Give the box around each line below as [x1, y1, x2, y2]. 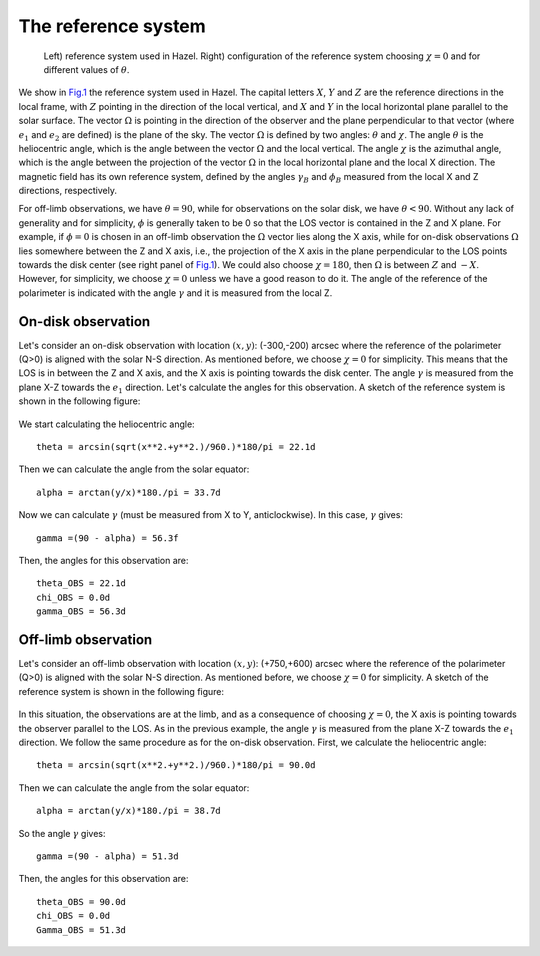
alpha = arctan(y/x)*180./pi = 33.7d [36, 486, 222, 498]
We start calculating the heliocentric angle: [18, 418, 195, 430]
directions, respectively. [18, 185, 117, 197]
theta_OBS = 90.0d [36, 896, 127, 907]
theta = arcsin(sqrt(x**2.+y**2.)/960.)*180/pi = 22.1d [36, 441, 316, 453]
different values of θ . [43, 63, 130, 75]
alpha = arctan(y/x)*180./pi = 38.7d [36, 805, 222, 817]
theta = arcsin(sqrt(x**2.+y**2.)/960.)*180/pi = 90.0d [36, 760, 316, 771]
